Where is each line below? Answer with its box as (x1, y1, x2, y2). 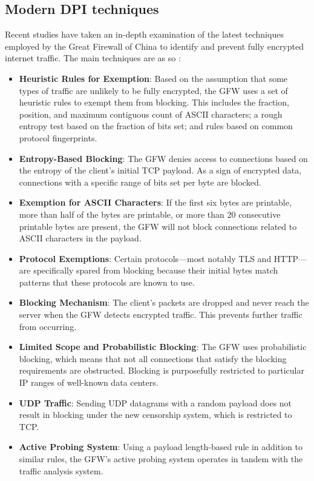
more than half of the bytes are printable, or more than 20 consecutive (19, 207, 281, 220)
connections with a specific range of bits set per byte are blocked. (19, 175, 261, 188)
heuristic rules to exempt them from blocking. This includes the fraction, (19, 96, 289, 109)
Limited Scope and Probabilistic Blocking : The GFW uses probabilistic (19, 340, 307, 353)
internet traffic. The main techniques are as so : (5, 52, 181, 64)
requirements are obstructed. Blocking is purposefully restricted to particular (19, 364, 304, 377)
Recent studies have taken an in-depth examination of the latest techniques (5, 28, 284, 41)
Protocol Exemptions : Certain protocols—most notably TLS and (19, 252, 272, 264)
